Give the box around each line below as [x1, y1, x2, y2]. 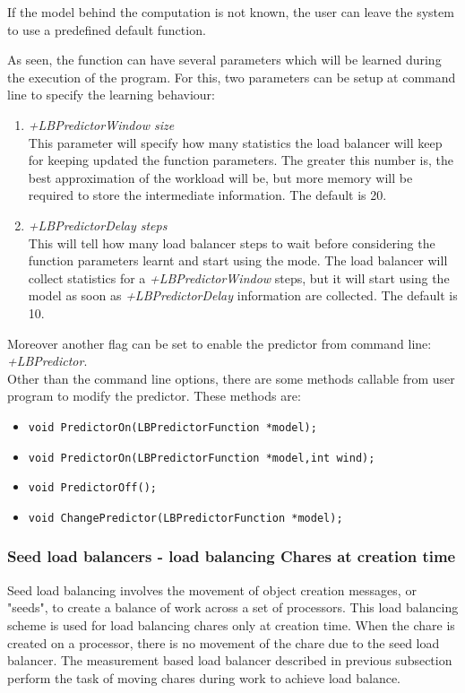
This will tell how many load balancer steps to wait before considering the [28, 233, 435, 252]
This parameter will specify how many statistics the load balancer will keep [28, 133, 443, 152]
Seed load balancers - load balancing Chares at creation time [7, 545, 456, 567]
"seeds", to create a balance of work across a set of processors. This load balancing [7, 598, 459, 617]
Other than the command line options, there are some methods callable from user [7, 368, 455, 387]
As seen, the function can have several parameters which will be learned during [7, 50, 442, 69]
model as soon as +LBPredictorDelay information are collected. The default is [28, 286, 458, 305]
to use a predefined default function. [7, 20, 206, 39]
